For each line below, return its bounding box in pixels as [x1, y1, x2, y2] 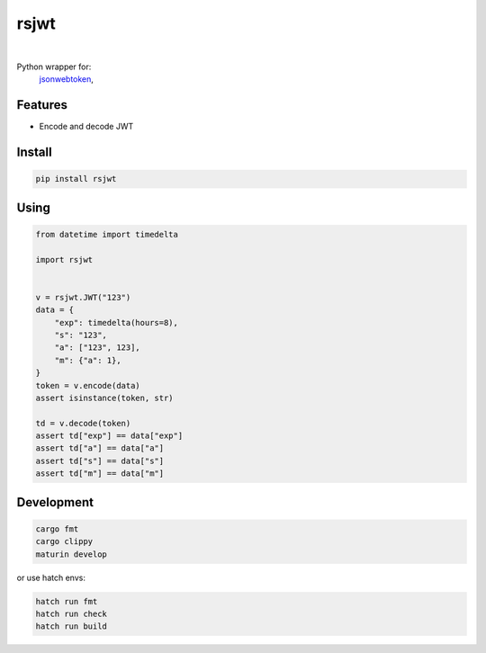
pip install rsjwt [35, 174, 117, 184]
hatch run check [35, 608, 108, 619]
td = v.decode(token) [35, 418, 131, 428]
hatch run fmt [35, 596, 98, 606]
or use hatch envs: [16, 572, 85, 583]
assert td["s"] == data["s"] [35, 455, 165, 466]
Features [16, 97, 67, 112]
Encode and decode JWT [39, 121, 134, 132]
